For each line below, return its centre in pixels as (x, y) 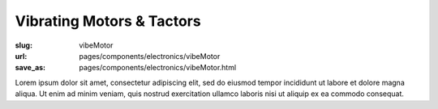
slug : (24, 45)
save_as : (30, 68)
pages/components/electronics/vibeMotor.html (158, 68)
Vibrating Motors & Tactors (108, 21)
